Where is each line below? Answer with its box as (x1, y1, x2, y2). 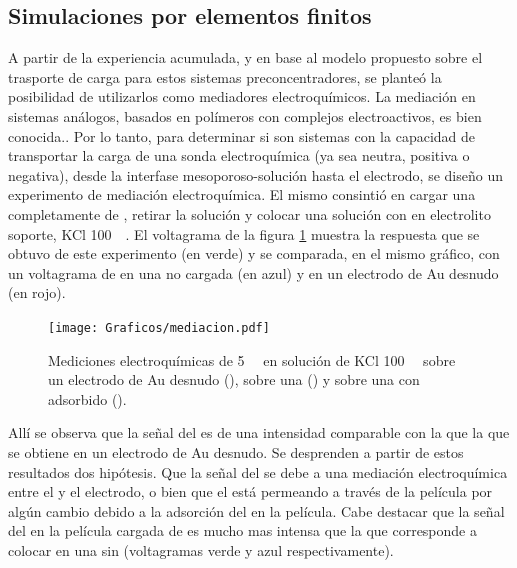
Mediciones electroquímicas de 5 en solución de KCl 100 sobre (48, 349, 456, 370)
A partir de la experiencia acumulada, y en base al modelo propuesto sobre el (8, 47, 483, 68)
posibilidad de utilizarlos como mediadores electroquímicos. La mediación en (8, 86, 476, 107)
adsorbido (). (48, 388, 127, 409)
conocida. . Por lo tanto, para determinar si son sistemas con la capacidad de (8, 125, 476, 146)
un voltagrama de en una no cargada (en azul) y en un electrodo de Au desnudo (8, 262, 499, 283)
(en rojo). (8, 282, 66, 303)
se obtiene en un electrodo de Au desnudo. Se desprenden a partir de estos (8, 441, 464, 462)
